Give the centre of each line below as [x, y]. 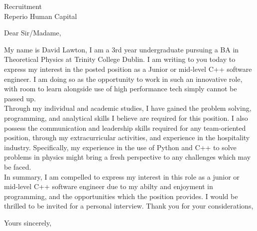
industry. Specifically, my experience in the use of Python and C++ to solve [120, 147]
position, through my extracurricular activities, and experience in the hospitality [127, 137]
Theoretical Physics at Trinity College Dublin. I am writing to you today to [120, 59]
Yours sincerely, [28, 222]
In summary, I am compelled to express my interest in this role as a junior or [122, 176]
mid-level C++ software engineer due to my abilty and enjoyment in [109, 186]
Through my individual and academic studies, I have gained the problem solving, [128, 108]
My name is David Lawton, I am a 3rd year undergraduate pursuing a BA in [122, 49]
